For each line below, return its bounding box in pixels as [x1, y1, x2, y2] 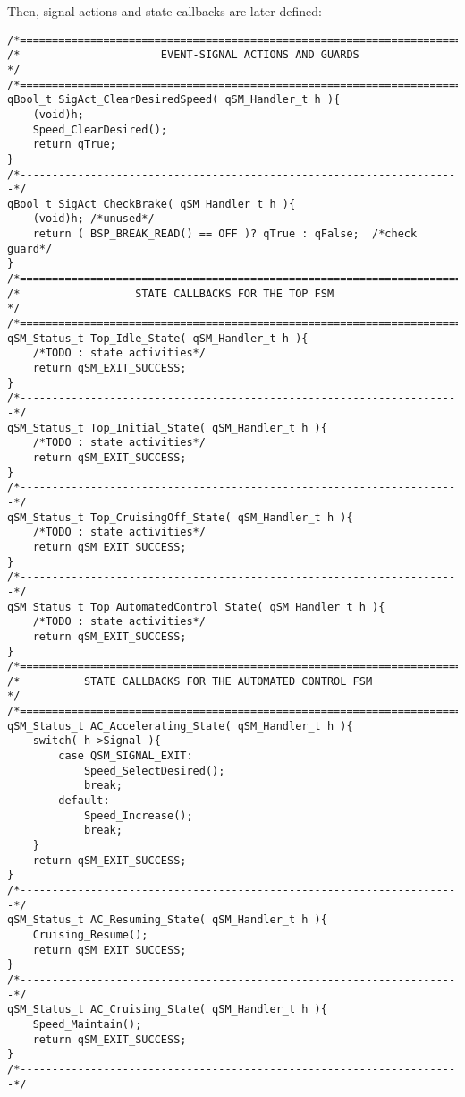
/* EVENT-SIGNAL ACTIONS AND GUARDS [7, 48, 359, 62]
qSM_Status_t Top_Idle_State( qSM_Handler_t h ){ [7, 331, 309, 345]
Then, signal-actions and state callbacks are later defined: [7, 2, 322, 20]
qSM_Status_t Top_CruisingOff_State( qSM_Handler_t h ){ [7, 510, 353, 524]
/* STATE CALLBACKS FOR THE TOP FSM [7, 287, 334, 300]
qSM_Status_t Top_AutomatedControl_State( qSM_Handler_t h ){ [7, 600, 385, 613]
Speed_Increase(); [83, 809, 193, 822]
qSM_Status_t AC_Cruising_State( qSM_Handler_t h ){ [7, 1003, 327, 1016]
